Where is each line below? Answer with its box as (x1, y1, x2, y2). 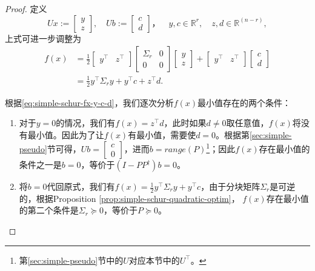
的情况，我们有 (56, 116, 116, 129)
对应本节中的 (128, 253, 180, 266)
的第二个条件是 (19, 204, 79, 216)
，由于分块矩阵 (201, 180, 260, 193)
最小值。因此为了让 (27, 128, 104, 141)
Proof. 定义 (5, 2, 47, 15)
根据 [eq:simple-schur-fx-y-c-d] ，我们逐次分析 (5, 96, 174, 109)
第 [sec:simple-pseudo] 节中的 (19, 253, 124, 266)
